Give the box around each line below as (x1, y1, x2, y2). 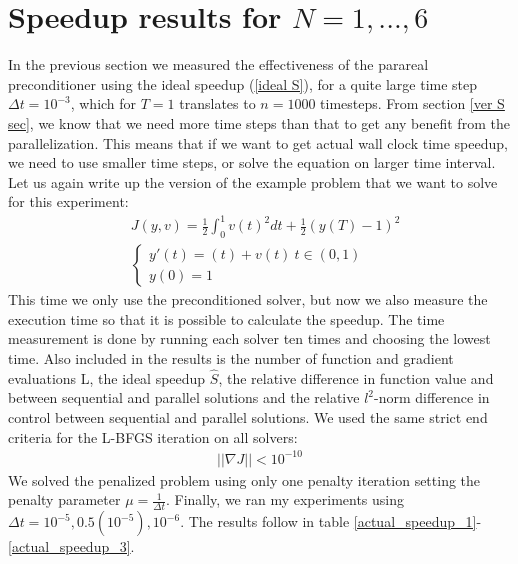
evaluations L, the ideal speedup (8, 367, 206, 388)
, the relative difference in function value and (218, 367, 494, 388)
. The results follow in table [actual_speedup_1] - (180, 511, 482, 532)
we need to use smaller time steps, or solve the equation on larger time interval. (8, 152, 496, 173)
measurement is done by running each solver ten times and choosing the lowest (8, 328, 491, 349)
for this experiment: (8, 191, 129, 212)
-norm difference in (374, 387, 490, 408)
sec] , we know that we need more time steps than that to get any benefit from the (8, 112, 510, 133)
